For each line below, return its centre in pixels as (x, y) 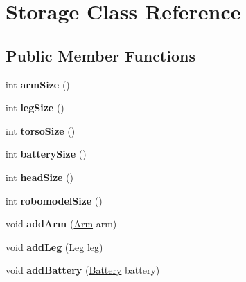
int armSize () (38, 84)
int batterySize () (46, 154)
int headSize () (40, 177)
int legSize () (35, 107)
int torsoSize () (41, 130)
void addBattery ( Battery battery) (83, 270)
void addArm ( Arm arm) (61, 224)
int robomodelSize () (54, 200)
